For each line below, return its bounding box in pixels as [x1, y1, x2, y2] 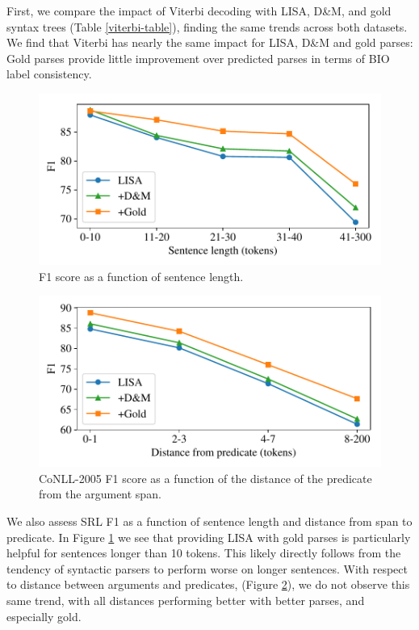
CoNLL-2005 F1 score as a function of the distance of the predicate [39, 469, 372, 486]
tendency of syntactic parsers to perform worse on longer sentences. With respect [6, 560, 408, 577]
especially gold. [6, 607, 82, 624]
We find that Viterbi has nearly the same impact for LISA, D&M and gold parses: [6, 34, 413, 51]
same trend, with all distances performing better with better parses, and [6, 591, 365, 608]
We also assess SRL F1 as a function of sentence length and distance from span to [6, 512, 413, 529]
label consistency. [6, 65, 92, 82]
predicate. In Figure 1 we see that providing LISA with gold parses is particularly [6, 528, 411, 545]
